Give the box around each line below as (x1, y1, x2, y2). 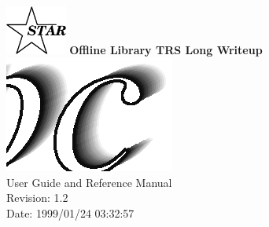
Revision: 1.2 (6, 189, 68, 206)
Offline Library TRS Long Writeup (69, 41, 263, 57)
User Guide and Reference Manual (6, 174, 172, 190)
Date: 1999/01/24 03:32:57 (6, 205, 134, 222)
